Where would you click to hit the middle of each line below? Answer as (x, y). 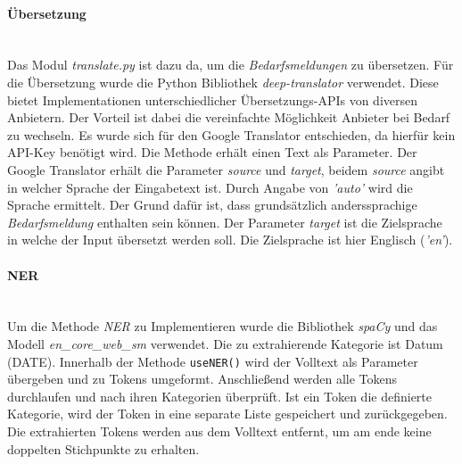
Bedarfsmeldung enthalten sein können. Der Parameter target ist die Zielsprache (225, 222)
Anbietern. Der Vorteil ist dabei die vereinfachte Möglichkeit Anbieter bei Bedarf (229, 117)
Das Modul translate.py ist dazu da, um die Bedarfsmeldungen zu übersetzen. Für (231, 65)
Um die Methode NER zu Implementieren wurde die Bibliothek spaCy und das (223, 326)
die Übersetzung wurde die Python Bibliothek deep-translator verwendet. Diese (223, 82)
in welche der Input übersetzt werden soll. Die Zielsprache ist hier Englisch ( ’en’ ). (230, 240)
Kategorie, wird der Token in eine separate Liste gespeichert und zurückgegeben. (227, 414)
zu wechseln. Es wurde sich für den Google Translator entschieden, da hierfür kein (231, 134)
